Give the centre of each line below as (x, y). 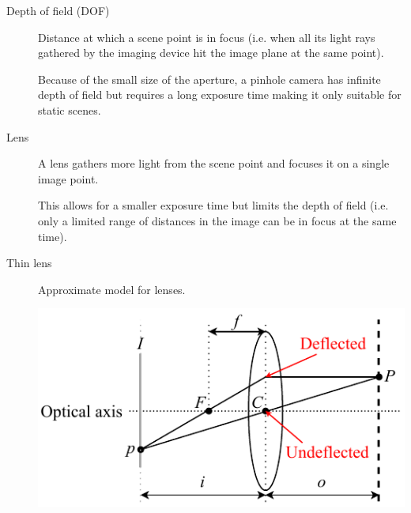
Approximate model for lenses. (112, 289)
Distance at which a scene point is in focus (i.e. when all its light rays (207, 37)
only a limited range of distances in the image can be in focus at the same (217, 220)
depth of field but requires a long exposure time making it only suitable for (220, 94)
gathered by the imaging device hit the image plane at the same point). (211, 53)
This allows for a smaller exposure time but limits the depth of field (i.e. (213, 205)
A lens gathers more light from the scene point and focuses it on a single (214, 163)
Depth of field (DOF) (58, 10)
